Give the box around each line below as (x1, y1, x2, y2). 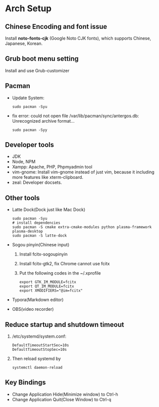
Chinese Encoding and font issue (5, 22, 107, 31)
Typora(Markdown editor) (12, 297, 64, 303)
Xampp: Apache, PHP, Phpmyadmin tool (12, 164, 92, 170)
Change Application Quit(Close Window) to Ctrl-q (12, 396, 111, 402)
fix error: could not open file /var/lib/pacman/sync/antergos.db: (12, 113, 140, 119)
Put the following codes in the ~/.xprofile (19, 270, 101, 276)
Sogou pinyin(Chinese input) (12, 242, 70, 248)
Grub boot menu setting (5, 55, 79, 63)
